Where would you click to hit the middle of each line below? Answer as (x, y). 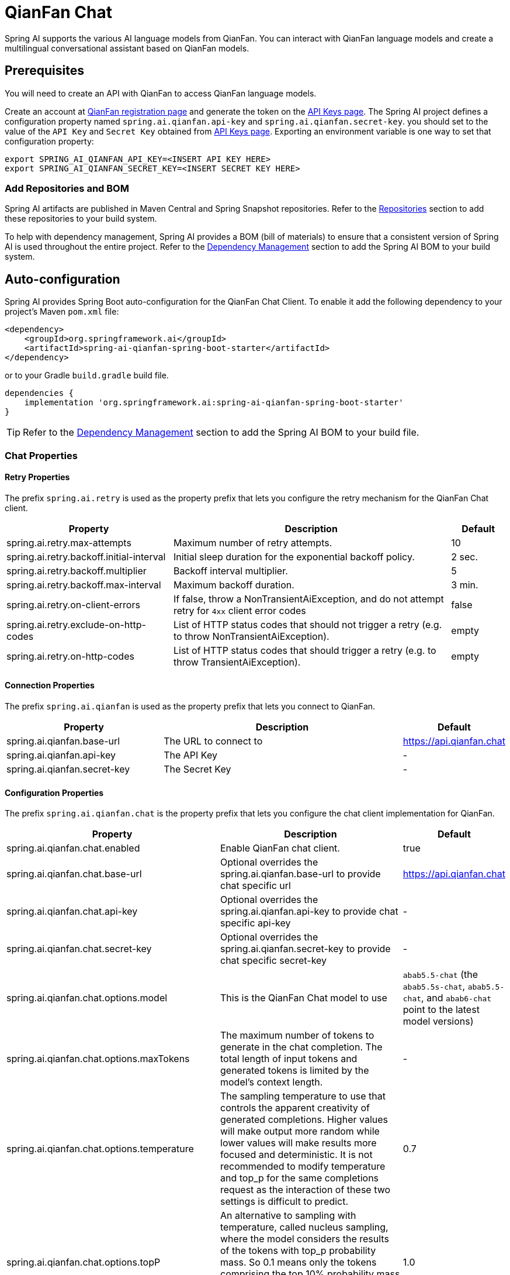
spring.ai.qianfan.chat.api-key (72, 912)
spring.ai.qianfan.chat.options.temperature (100, 1149)
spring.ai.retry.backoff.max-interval (84, 585)
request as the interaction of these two (306, 1190)
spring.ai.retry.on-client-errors (73, 604)
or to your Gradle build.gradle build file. (87, 375)
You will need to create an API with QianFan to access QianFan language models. (161, 93)
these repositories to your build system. (81, 219)
